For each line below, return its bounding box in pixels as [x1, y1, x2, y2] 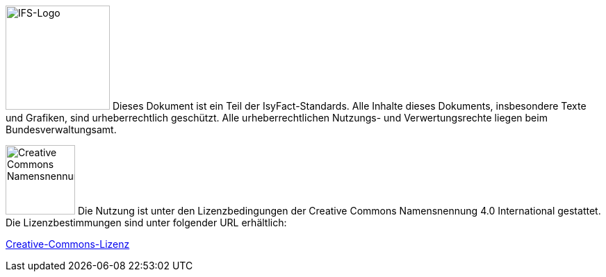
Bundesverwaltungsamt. [6, 124, 117, 135]
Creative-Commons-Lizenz [6, 238, 130, 250]
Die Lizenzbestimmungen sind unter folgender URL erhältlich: [6, 217, 287, 228]
